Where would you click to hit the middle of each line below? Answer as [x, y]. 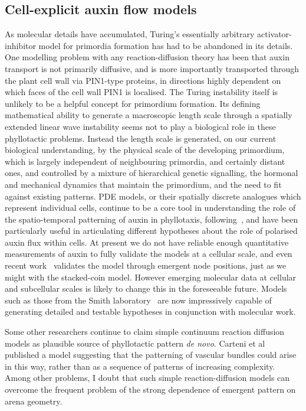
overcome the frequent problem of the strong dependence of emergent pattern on [150, 389]
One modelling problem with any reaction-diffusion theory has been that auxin [147, 57]
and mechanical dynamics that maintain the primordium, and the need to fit [143, 184]
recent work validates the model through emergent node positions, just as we [146, 265]
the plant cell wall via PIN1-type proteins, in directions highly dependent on [143, 80]
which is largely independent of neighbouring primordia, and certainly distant [145, 161]
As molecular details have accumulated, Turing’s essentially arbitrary [130, 34]
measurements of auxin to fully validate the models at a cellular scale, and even [149, 254]
